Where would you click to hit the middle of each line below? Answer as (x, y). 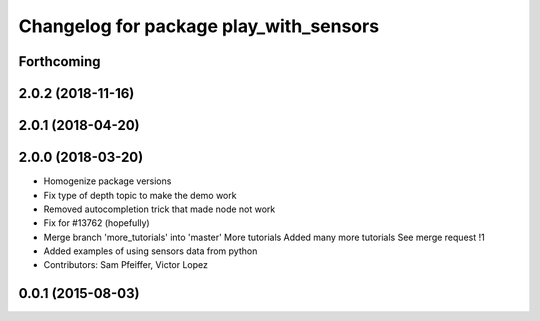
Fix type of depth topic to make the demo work (140, 195)
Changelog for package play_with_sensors (199, 26)
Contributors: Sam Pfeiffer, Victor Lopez (126, 265)
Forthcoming (59, 61)
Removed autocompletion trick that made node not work (159, 209)
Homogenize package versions (107, 181)
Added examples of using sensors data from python (150, 251)
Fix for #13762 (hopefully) (96, 223)
